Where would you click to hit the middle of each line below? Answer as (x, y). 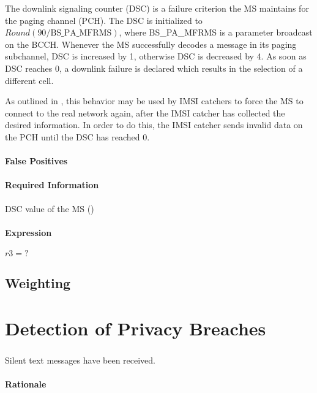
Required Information (52, 185)
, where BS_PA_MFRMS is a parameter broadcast (216, 32)
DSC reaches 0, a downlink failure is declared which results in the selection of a (154, 68)
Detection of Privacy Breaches (136, 328)
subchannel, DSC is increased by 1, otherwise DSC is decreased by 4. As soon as (156, 56)
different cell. (29, 80)
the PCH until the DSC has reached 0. (77, 136)
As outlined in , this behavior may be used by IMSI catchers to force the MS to (154, 101)
